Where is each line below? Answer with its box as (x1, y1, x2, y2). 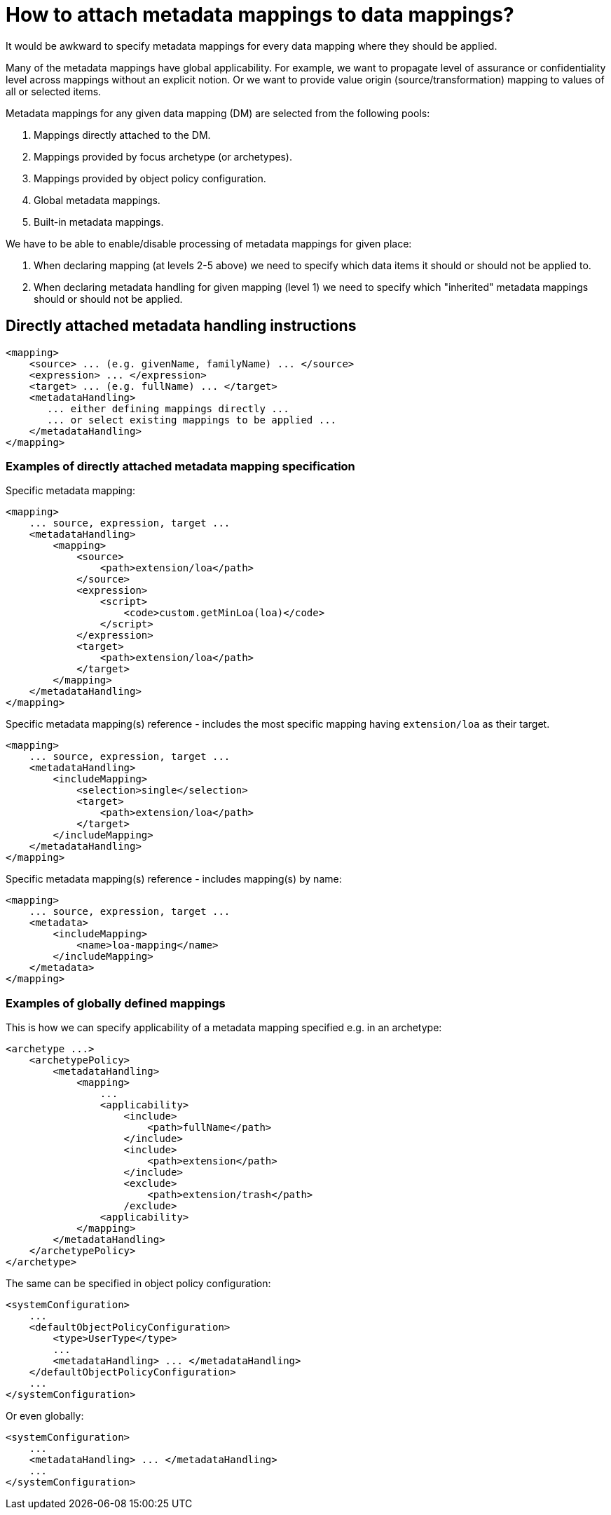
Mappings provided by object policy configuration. (34, 172, 266, 184)
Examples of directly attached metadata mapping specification (6, 458, 355, 473)
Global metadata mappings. (34, 193, 160, 206)
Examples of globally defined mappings (6, 996, 226, 1010)
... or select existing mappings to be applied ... (47, 414, 337, 426)
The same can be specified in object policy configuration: (6, 1277, 271, 1290)
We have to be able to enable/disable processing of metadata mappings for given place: (6, 237, 412, 250)
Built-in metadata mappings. (34, 215, 164, 228)
